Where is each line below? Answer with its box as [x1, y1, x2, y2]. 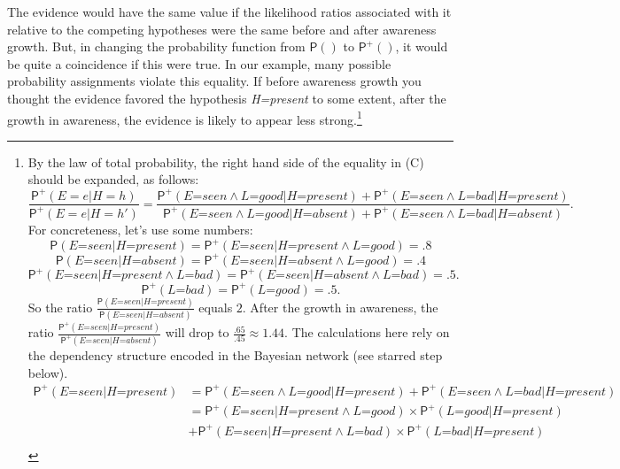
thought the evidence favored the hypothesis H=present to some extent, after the [7, 88, 446, 107]
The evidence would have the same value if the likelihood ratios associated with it [7, 3, 452, 20]
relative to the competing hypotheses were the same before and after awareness [7, 19, 437, 38]
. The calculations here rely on [284, 323, 450, 342]
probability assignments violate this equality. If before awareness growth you [7, 72, 422, 90]
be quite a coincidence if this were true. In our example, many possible [7, 54, 391, 73]
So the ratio [27, 297, 93, 316]
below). [27, 363, 68, 381]
